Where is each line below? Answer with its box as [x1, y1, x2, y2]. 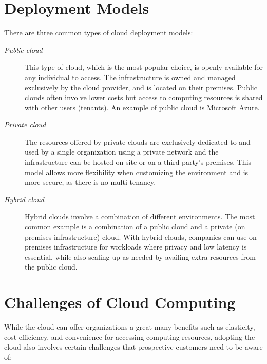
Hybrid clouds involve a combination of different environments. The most [25, 211, 255, 222]
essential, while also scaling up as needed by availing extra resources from [25, 251, 256, 262]
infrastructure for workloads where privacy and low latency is [53, 241, 247, 252]
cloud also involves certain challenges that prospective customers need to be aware [4, 341, 263, 352]
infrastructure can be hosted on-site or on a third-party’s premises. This [25, 157, 252, 167]
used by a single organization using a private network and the [25, 146, 219, 157]
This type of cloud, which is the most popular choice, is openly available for [25, 62, 263, 72]
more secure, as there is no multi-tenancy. [25, 177, 156, 187]
